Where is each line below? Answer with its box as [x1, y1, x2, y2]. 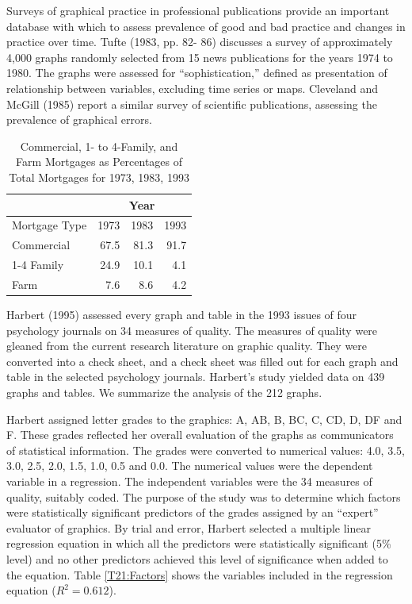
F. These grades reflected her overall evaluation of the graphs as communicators [6, 426, 394, 443]
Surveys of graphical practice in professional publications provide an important [6, 2, 390, 18]
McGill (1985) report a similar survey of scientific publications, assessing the [6, 95, 377, 112]
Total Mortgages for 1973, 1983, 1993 [9, 168, 189, 185]
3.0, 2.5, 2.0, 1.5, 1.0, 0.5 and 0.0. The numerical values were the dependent [6, 457, 373, 474]
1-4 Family [12, 256, 64, 273]
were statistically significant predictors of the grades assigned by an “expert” [6, 504, 379, 521]
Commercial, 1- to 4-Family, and [20, 137, 178, 154]
